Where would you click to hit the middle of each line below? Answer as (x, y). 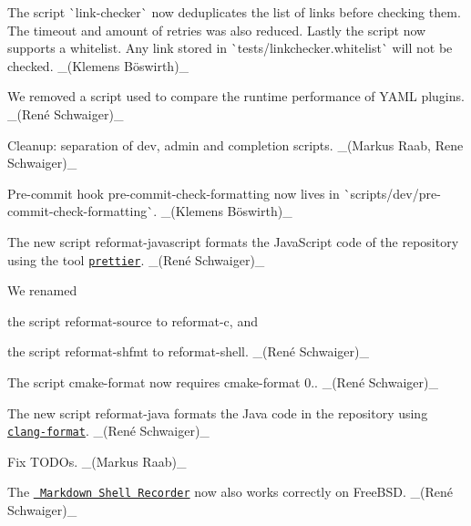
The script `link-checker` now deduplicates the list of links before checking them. (234, 12)
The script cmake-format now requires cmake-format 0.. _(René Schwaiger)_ (223, 382)
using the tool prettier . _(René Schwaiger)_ (136, 259)
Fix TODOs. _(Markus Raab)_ (97, 461)
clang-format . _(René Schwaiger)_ (108, 431)
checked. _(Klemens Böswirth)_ (98, 65)
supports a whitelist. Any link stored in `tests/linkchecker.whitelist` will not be (230, 48)
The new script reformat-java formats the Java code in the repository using (218, 413)
